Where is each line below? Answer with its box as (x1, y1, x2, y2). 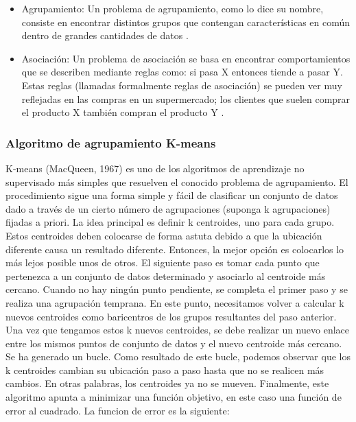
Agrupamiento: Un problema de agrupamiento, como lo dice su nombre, (21, 1, 324, 15)
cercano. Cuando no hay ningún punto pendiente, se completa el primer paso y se (5, 282, 348, 296)
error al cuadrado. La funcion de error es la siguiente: (5, 403, 230, 417)
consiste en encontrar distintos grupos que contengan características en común (21, 14, 351, 29)
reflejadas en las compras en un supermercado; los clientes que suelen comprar (21, 91, 351, 106)
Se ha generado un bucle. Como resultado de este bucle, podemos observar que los (5, 349, 351, 364)
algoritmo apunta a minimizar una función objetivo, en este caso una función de (5, 390, 342, 404)
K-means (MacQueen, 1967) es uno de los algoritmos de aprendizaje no (5, 161, 305, 175)
